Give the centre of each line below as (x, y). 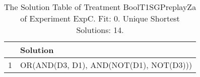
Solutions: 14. (100, 30)
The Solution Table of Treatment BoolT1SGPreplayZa (100, 7)
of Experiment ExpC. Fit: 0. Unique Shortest (100, 18)
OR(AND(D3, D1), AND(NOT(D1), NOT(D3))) (106, 65)
